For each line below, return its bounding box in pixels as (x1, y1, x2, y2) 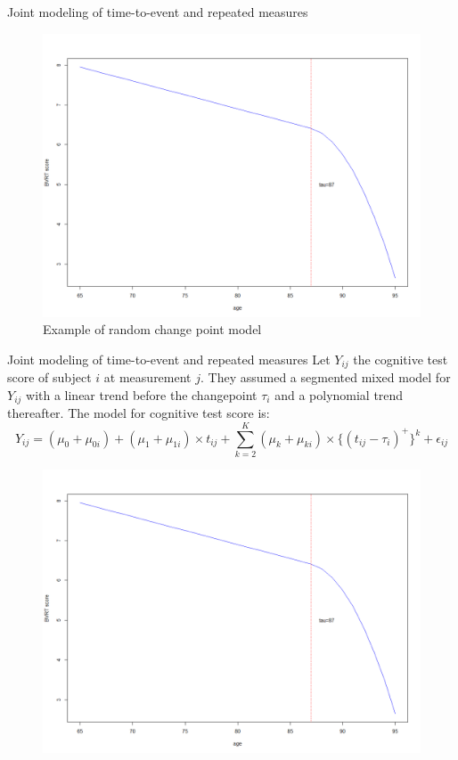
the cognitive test (353, 349, 448, 368)
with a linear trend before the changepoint (26, 385, 258, 404)
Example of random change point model (43, 320, 262, 339)
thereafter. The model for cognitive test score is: (7, 404, 270, 422)
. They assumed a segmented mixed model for (200, 368, 451, 387)
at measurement (103, 368, 192, 387)
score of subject (7, 368, 92, 387)
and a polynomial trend (274, 385, 404, 404)
